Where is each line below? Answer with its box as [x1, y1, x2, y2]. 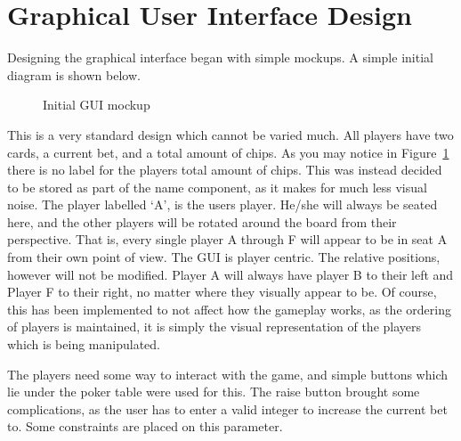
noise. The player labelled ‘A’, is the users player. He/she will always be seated [7, 195, 438, 214]
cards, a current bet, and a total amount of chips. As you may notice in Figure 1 [7, 143, 449, 161]
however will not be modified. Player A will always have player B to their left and [7, 265, 454, 283]
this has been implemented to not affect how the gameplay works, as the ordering [7, 299, 451, 318]
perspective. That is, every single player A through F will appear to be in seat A [7, 230, 448, 249]
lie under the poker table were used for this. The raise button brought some [7, 382, 420, 401]
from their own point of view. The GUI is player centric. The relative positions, [7, 248, 441, 266]
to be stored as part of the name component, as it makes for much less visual [7, 177, 427, 196]
